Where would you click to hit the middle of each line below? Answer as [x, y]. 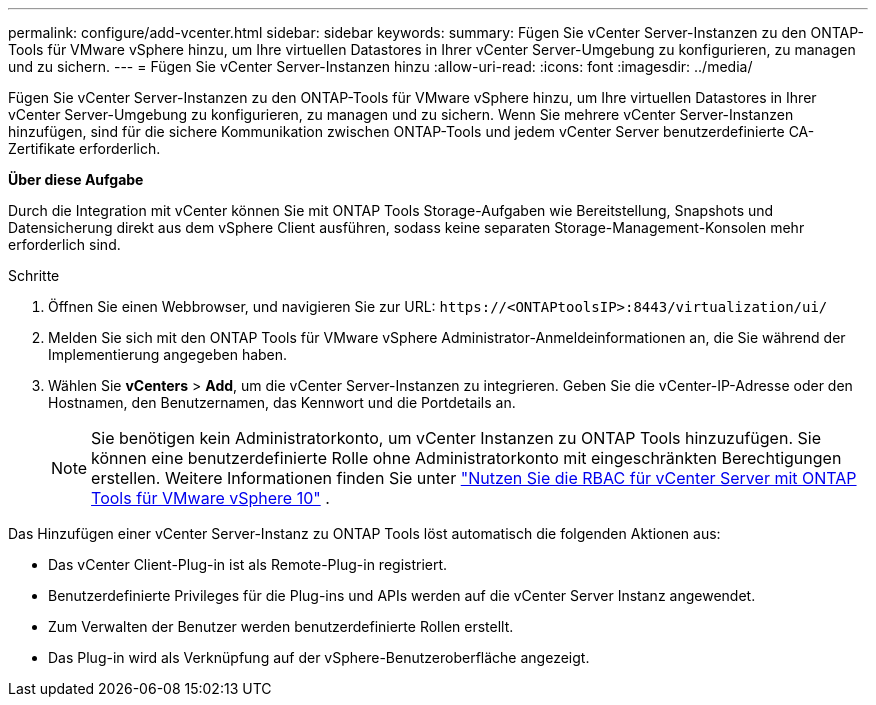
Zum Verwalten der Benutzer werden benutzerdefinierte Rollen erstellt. [281, 626]
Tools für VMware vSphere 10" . [210, 498]
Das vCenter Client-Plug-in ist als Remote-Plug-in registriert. [248, 564]
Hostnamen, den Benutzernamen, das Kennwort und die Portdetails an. [282, 402]
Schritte [34, 275]
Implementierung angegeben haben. [168, 354]
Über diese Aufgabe [76, 179]
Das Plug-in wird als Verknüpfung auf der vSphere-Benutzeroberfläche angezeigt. [319, 657]
